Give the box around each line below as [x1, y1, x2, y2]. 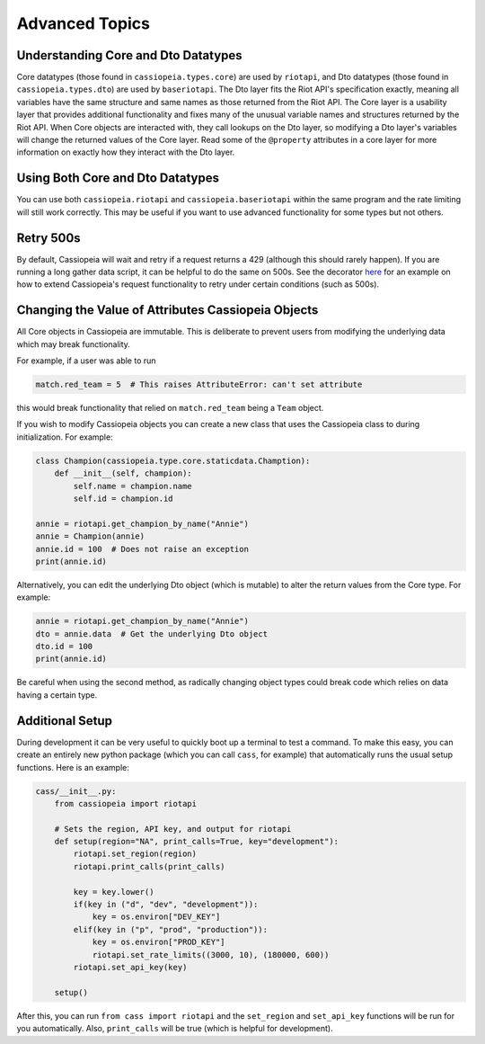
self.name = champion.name [73, 481, 192, 491]
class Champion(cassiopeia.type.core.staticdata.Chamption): [35, 455, 311, 466]
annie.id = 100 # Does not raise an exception [35, 544, 249, 554]
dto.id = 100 [35, 641, 93, 652]
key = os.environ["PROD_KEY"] [92, 937, 225, 948]
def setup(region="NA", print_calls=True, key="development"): [54, 836, 339, 847]
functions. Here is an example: [16, 762, 129, 772]
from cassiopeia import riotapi [54, 799, 198, 808]
